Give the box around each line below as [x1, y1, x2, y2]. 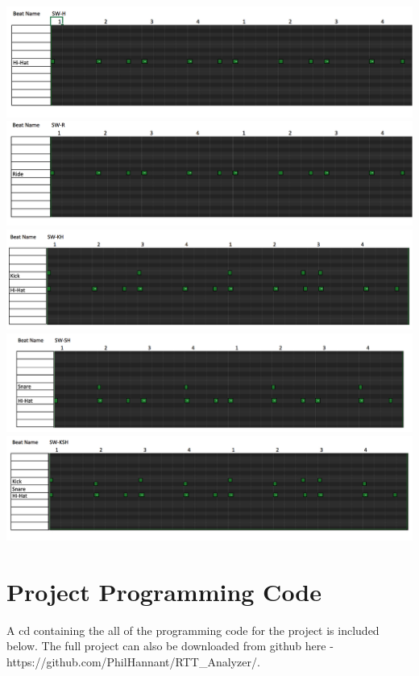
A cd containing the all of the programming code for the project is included [6, 621, 380, 638]
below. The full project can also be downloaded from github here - [6, 637, 334, 654]
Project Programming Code [6, 574, 322, 608]
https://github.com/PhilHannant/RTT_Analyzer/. [6, 653, 260, 670]
